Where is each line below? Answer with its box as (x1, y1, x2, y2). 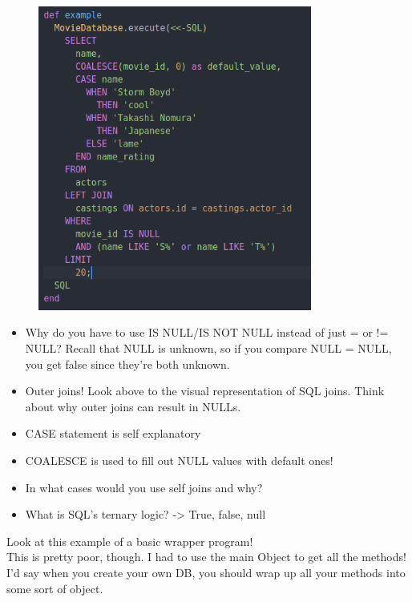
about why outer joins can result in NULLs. (25, 398, 241, 414)
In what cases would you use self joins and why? (25, 479, 263, 495)
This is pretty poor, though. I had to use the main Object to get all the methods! (6, 548, 406, 565)
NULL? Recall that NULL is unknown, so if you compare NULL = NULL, (25, 340, 392, 357)
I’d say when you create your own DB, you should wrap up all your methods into (6, 564, 406, 580)
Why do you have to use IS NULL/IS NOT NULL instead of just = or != (25, 324, 389, 341)
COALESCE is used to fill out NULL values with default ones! (25, 451, 333, 468)
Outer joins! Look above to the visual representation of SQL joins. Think (25, 382, 385, 399)
